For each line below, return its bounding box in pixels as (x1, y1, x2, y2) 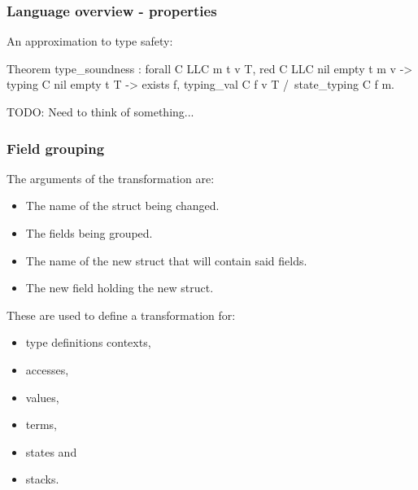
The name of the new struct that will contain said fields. (25, 252, 307, 269)
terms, (25, 416, 58, 433)
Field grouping (7, 138, 105, 158)
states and (25, 443, 77, 460)
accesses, (25, 361, 69, 378)
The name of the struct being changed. (25, 197, 220, 214)
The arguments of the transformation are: (7, 169, 215, 186)
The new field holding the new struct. (25, 279, 214, 296)
